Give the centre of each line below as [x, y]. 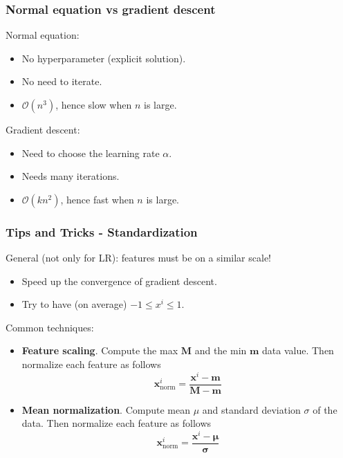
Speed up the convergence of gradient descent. [119, 281]
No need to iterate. [62, 81]
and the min [221, 350]
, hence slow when [94, 104]
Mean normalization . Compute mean [106, 409]
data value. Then [298, 350]
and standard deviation [251, 409]
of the [325, 409]
